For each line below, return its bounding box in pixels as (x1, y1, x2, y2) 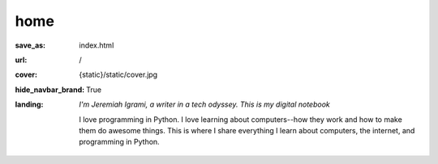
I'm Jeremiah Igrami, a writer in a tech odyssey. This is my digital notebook (79, 99, 330, 109)
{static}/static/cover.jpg (79, 69, 158, 80)
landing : (15, 99, 44, 109)
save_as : (15, 40, 46, 50)
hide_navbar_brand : (15, 85, 85, 95)
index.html (79, 40, 114, 50)
